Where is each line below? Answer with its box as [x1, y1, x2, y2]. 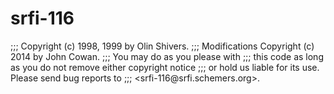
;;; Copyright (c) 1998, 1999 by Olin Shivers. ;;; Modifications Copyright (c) [10, 40, 315, 52]
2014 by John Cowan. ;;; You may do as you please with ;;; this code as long [10, 50, 324, 62]
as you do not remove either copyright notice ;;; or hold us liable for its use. [10, 61, 320, 73]
